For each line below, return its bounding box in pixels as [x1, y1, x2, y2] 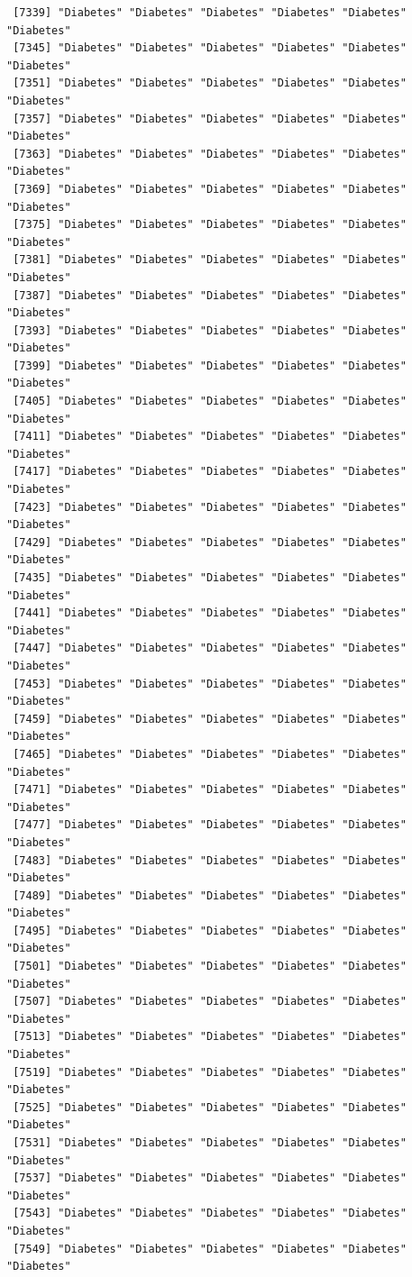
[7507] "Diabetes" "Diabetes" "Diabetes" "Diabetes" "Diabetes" [13, 995, 407, 1008]
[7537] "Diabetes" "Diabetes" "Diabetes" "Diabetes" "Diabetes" [13, 1172, 407, 1185]
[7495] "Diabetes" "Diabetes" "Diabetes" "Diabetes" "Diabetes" [13, 924, 407, 937]
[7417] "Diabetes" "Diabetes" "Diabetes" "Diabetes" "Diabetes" [13, 465, 407, 479]
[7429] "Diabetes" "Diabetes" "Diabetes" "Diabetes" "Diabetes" [13, 535, 407, 549]
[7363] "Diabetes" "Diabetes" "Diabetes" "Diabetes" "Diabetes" [13, 147, 407, 160]
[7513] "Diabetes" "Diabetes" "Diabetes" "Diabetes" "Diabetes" [13, 1030, 407, 1044]
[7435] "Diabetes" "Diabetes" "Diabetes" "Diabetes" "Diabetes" [13, 571, 407, 584]
